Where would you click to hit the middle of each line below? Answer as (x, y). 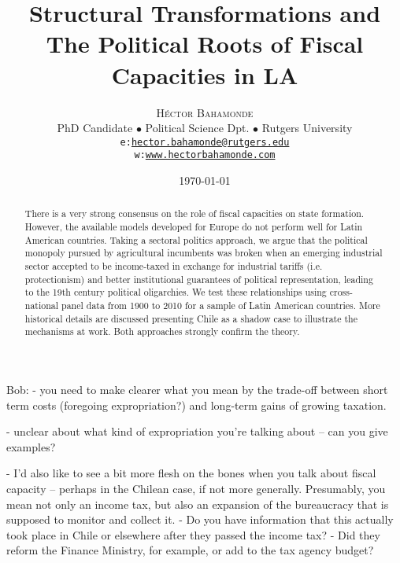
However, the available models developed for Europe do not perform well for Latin (194, 227)
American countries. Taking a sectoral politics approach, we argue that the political (196, 239)
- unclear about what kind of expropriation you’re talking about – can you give (197, 431)
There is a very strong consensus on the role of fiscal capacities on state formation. (194, 213)
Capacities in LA (205, 74)
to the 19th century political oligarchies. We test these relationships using (176, 292)
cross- (341, 292)
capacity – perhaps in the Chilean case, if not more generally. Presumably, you (196, 488)
